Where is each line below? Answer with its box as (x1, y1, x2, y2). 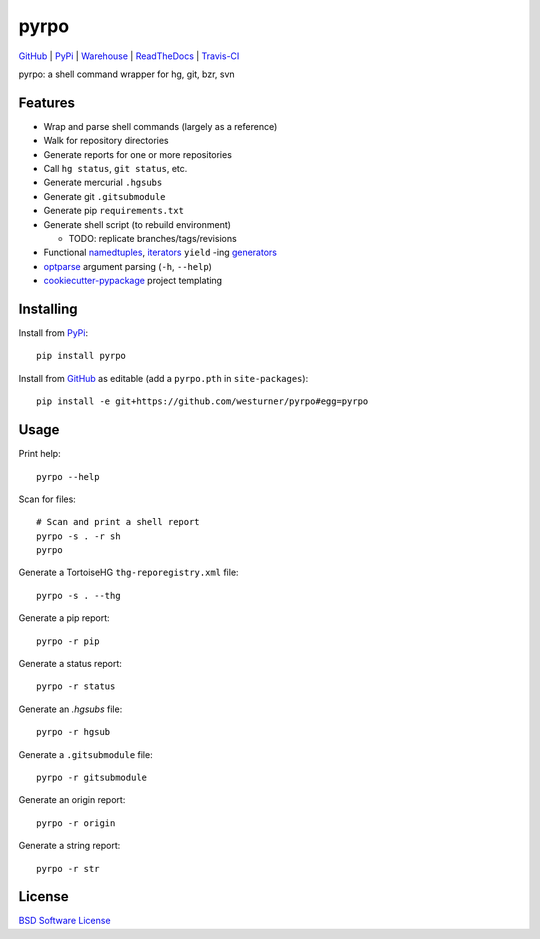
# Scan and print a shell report (36, 516, 200, 528)
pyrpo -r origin (36, 817, 116, 829)
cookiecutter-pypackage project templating (43, 275, 223, 287)
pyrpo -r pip (36, 635, 100, 647)
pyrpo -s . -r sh (36, 530, 121, 542)
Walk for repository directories (43, 135, 169, 147)
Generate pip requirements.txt (43, 205, 185, 217)
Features (18, 94, 75, 111)
